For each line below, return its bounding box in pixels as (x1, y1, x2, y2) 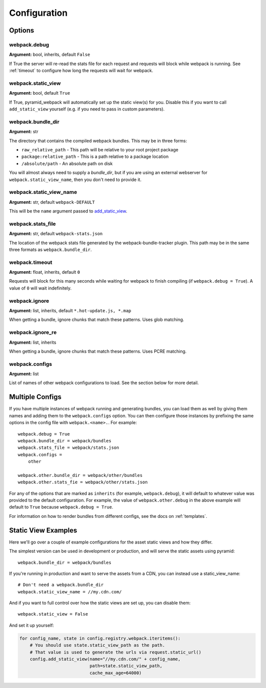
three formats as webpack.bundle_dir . (9, 247, 92, 253)
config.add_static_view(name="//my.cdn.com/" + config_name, (30, 656, 181, 662)
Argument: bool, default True (9, 90, 70, 96)
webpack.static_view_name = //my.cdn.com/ (18, 589, 122, 594)
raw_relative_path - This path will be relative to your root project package (21, 146, 178, 152)
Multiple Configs (9, 393, 62, 401)
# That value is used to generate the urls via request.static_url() (30, 649, 201, 655)
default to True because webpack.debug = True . (9, 504, 113, 510)
